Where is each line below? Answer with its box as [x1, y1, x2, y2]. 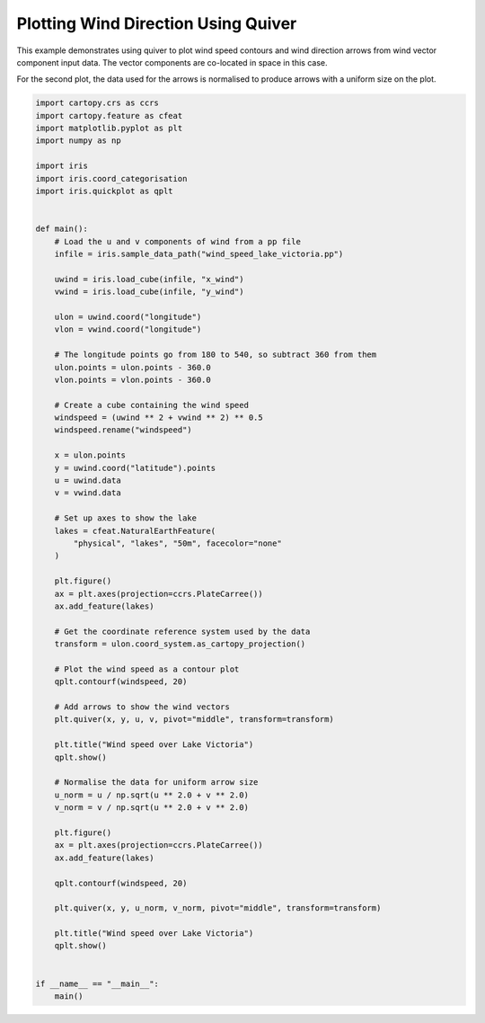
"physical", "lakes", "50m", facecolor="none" [73, 538, 282, 548]
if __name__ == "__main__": [35, 978, 159, 989]
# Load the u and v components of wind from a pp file [54, 236, 301, 246]
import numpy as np [35, 136, 121, 146]
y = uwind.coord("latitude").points [54, 463, 216, 473]
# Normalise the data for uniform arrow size [54, 778, 259, 787]
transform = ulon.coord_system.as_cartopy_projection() [54, 639, 306, 649]
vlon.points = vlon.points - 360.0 [54, 374, 211, 385]
